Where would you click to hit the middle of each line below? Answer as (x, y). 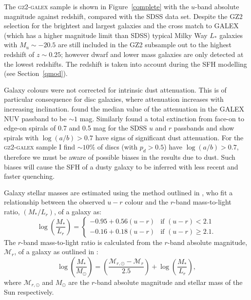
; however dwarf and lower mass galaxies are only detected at (152, 54)
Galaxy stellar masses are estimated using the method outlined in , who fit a (118, 192)
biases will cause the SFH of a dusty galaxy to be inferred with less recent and (121, 166)
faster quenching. (29, 176)
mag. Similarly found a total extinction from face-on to (162, 118)
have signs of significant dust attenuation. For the (169, 137)
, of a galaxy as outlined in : (56, 252)
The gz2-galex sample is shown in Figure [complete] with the (97, 6)
